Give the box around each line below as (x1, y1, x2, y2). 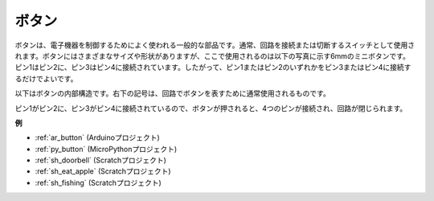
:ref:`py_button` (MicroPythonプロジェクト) (35, 144, 178, 154)
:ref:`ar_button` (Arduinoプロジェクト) (35, 133, 160, 142)
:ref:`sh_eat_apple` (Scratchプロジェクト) (35, 166, 172, 176)
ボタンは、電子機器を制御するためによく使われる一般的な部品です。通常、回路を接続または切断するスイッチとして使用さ (14, 40, 416, 50)
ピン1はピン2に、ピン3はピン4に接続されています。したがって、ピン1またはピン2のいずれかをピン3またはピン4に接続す (14, 63, 411, 72)
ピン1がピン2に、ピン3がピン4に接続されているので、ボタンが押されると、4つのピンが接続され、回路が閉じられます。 (14, 103, 407, 113)
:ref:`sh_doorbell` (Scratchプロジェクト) (35, 155, 166, 165)
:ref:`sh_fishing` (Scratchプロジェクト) (35, 178, 162, 187)
